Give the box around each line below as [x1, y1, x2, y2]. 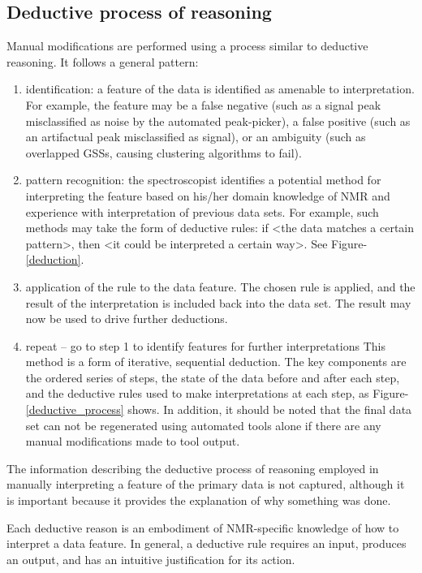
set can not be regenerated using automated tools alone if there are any [25, 416, 381, 433]
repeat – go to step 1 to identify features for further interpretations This [25, 337, 385, 354]
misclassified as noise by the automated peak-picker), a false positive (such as [25, 112, 411, 129]
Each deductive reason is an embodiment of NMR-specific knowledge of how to [6, 519, 399, 536]
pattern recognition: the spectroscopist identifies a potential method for [25, 171, 381, 188]
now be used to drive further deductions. [25, 310, 228, 327]
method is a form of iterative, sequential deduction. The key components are [25, 353, 407, 370]
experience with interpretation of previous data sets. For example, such [25, 203, 379, 220]
